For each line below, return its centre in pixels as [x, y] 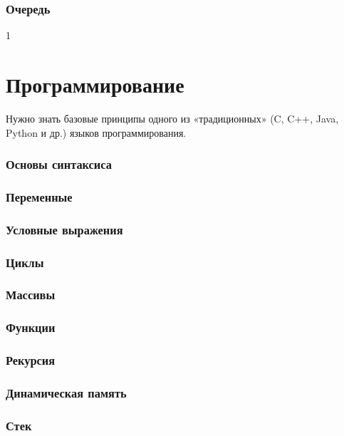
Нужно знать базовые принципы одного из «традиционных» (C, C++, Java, [172, 118]
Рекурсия [31, 360]
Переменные [39, 196]
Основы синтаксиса [59, 164]
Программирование [95, 84]
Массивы [31, 295]
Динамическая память [66, 392]
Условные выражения [64, 229]
